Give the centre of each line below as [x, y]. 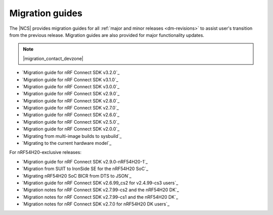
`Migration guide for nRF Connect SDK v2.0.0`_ [71, 129]
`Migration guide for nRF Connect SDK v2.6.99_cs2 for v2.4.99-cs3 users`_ [100, 183]
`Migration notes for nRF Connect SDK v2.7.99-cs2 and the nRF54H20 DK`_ [101, 190]
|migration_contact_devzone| [53, 59]
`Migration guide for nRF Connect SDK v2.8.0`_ [71, 100]
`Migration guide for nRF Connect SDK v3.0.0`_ [71, 86]
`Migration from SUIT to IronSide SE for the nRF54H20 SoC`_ [85, 169]
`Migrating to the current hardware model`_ [67, 143]
